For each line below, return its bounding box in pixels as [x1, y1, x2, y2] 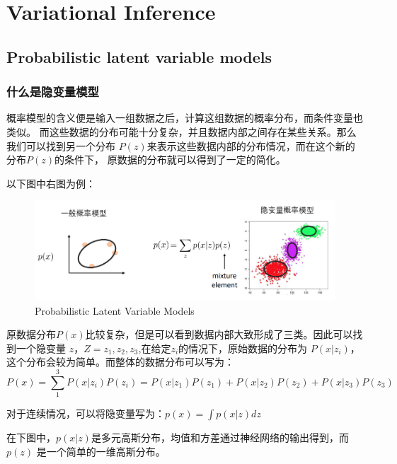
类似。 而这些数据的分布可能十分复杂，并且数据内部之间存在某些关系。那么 [6, 124, 357, 139]
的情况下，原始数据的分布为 [178, 340, 308, 355]
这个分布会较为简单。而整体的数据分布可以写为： [6, 354, 234, 369]
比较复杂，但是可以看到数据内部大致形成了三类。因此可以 [85, 327, 353, 342]
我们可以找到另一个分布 [6, 138, 115, 153]
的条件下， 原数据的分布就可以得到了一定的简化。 [54, 152, 286, 167]
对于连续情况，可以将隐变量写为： [6, 406, 165, 421]
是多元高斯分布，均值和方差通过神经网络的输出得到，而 [91, 430, 349, 445]
